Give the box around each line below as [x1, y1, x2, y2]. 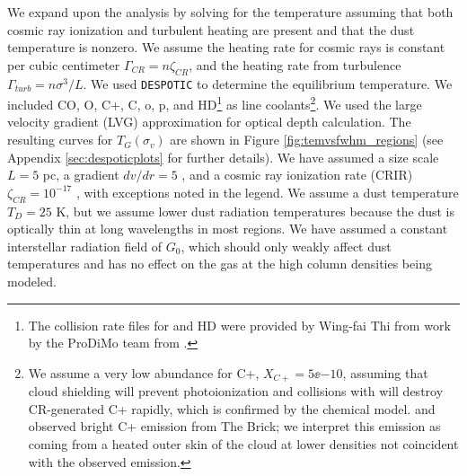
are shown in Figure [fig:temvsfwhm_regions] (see [170, 130, 444, 149]
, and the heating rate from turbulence [189, 55, 401, 74]
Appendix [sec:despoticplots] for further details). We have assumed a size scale [7, 147, 439, 166]
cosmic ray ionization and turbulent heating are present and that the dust [7, 20, 415, 39]
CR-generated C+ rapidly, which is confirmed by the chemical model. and [28, 399, 436, 418]
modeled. [7, 272, 57, 291]
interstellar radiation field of [7, 236, 163, 255]
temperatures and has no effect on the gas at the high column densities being [7, 254, 432, 273]
